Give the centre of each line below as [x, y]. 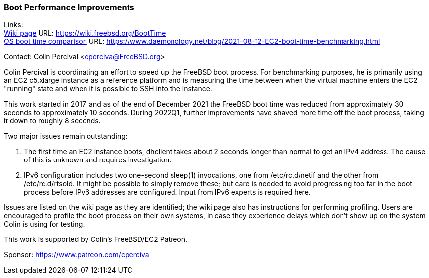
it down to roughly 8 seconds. [52, 121]
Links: [14, 25]
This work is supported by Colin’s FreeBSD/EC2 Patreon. [96, 239]
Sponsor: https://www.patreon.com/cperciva [77, 255]
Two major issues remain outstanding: [66, 136]
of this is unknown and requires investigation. [98, 160]
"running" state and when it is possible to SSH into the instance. [108, 89]
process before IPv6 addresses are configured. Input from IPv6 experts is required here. [167, 192]
